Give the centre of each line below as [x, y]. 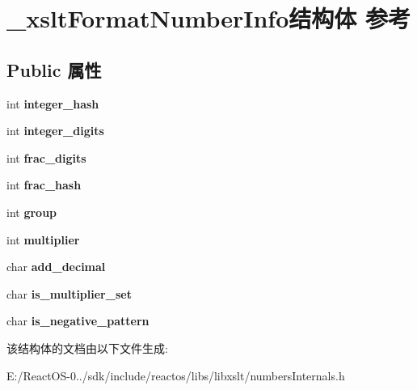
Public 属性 [54, 69]
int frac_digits [46, 157]
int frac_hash [44, 185]
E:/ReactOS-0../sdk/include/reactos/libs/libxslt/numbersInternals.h [176, 375]
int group [32, 212]
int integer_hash [53, 103]
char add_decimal [56, 267]
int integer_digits [55, 131]
